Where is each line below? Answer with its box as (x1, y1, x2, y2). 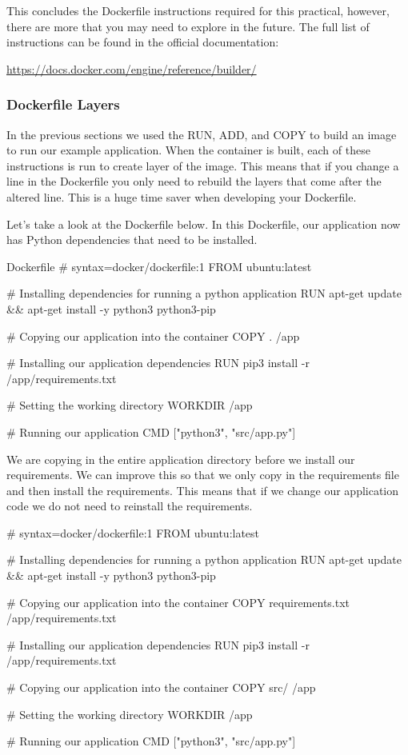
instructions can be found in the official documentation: (6, 34, 279, 50)
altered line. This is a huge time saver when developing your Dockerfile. (6, 188, 357, 205)
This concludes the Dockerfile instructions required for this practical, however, (6, 2, 390, 18)
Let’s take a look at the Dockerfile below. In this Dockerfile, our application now (6, 215, 401, 232)
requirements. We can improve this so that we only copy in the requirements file (6, 466, 399, 483)
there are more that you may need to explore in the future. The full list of (6, 18, 370, 34)
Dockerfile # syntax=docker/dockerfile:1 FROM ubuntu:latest (6, 258, 312, 274)
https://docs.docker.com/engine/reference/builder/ (6, 60, 257, 77)
